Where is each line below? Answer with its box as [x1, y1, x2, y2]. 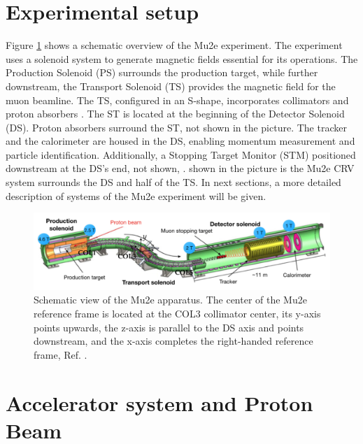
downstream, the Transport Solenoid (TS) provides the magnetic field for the [6, 78, 336, 93]
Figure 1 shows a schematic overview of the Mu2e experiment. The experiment [6, 38, 343, 52]
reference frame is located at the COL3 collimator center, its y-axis [34, 306, 321, 320]
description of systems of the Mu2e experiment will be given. [6, 188, 266, 203]
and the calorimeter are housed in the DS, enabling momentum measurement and [6, 134, 355, 148]
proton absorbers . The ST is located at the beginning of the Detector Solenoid [6, 106, 345, 121]
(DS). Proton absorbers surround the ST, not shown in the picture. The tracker [6, 120, 347, 134]
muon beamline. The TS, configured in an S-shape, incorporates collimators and [6, 92, 349, 107]
